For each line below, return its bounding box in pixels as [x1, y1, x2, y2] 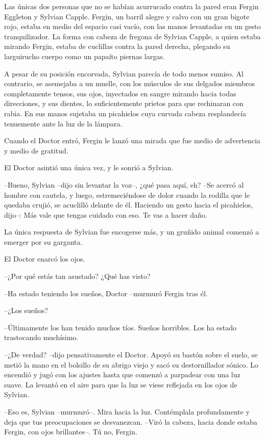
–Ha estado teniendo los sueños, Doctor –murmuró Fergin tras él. [4, 288, 208, 298]
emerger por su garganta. [4, 236, 83, 247]
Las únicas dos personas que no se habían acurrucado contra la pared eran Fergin [4, 1, 259, 11]
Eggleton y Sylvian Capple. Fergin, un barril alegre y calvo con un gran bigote [4, 11, 250, 21]
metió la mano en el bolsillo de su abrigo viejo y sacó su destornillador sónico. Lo [4, 359, 258, 370]
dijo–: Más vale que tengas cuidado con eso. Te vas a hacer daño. [4, 209, 207, 220]
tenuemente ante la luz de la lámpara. [4, 118, 123, 128]
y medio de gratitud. [4, 145, 68, 156]
